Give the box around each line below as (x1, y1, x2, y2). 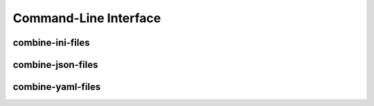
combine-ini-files (12, 37, 90, 48)
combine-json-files (12, 59, 98, 71)
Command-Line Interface (12, 10, 161, 26)
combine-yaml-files (12, 81, 101, 93)
